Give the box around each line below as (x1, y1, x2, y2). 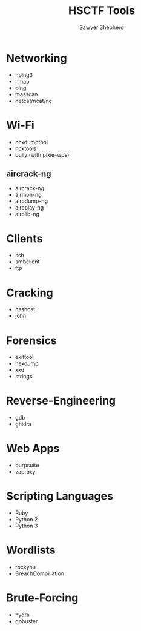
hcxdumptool (15, 138, 48, 145)
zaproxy (15, 468, 36, 475)
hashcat (15, 306, 36, 313)
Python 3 (15, 522, 38, 530)
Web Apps (6, 441, 60, 455)
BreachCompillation (15, 570, 65, 577)
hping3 (15, 71, 33, 79)
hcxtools (15, 145, 37, 152)
